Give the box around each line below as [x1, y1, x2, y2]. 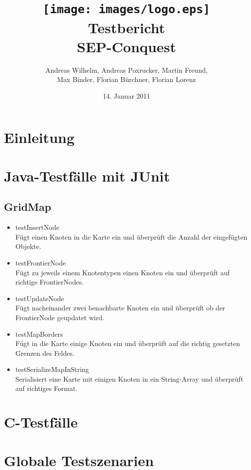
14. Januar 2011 [103, 90, 150, 101]
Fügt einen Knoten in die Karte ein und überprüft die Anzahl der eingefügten [15, 231, 248, 242]
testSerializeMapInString [15, 364, 89, 374]
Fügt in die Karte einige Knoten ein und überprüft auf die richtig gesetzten [15, 338, 240, 348]
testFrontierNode [15, 257, 66, 267]
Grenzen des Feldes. [15, 347, 74, 358]
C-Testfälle [4, 412, 78, 432]
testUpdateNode [15, 293, 64, 303]
